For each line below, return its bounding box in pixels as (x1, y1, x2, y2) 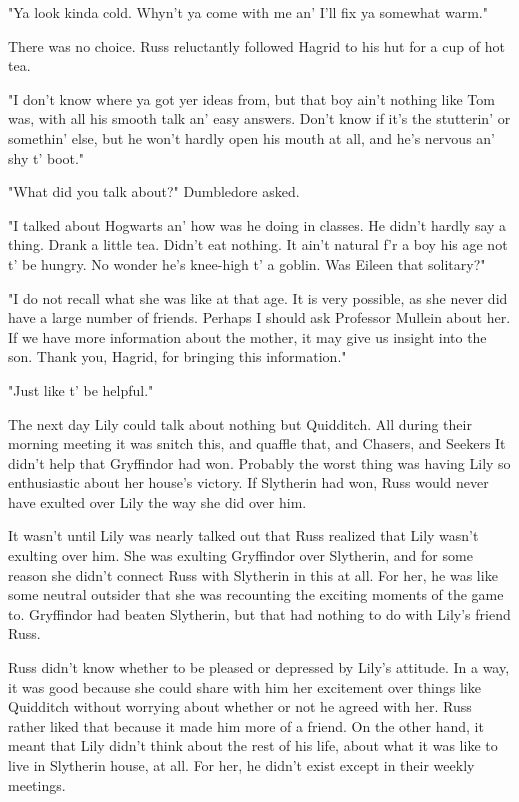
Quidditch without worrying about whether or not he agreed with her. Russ (8, 696, 472, 717)
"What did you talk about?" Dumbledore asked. (8, 181, 300, 202)
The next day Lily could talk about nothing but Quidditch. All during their (8, 413, 472, 434)
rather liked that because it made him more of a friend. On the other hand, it (8, 715, 484, 736)
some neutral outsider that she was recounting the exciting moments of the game (8, 584, 504, 605)
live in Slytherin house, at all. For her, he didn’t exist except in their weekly (8, 755, 475, 775)
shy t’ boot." (8, 147, 85, 168)
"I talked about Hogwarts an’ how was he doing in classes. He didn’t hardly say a (8, 214, 507, 235)
